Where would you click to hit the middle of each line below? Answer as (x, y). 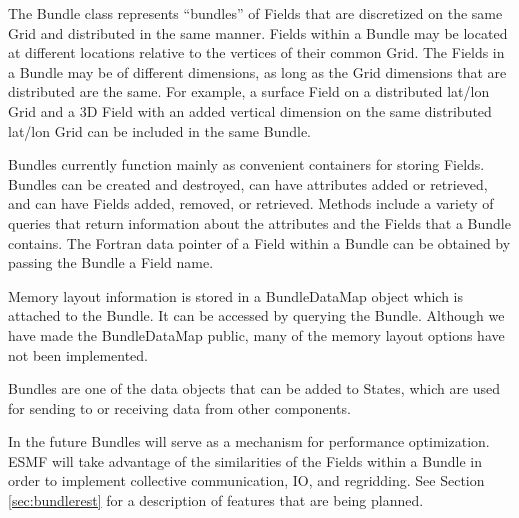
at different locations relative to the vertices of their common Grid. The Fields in (256, 52)
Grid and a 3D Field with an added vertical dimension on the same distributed (250, 110)
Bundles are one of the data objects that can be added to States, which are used (254, 388)
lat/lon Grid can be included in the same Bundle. (159, 130)
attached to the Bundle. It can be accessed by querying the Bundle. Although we (256, 315)
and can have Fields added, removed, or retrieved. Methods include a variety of (251, 203)
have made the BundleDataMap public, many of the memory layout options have (256, 334)
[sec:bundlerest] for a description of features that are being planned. (216, 500)
